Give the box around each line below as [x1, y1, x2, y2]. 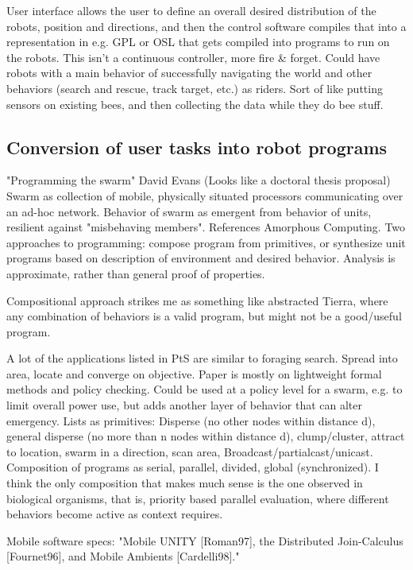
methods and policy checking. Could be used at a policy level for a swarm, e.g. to [6, 381, 403, 397]
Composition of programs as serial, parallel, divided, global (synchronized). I [6, 459, 379, 475]
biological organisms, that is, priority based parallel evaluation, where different [6, 490, 389, 506]
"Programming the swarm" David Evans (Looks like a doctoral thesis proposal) [6, 172, 391, 188]
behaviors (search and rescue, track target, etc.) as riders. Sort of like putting [6, 79, 383, 96]
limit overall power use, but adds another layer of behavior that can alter [6, 397, 363, 413]
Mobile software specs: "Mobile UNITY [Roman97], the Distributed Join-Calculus [6, 532, 403, 549]
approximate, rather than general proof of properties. [6, 265, 265, 281]
